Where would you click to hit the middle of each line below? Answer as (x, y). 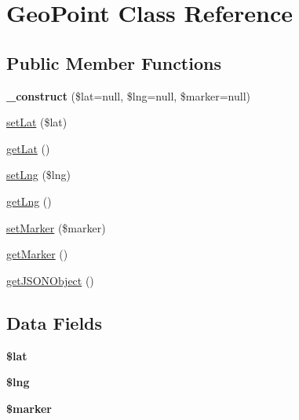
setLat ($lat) (37, 122)
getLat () (28, 148)
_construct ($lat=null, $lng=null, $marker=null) (129, 95)
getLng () (29, 201)
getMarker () (37, 254)
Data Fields (55, 322)
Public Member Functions (114, 62)
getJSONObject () (50, 280)
